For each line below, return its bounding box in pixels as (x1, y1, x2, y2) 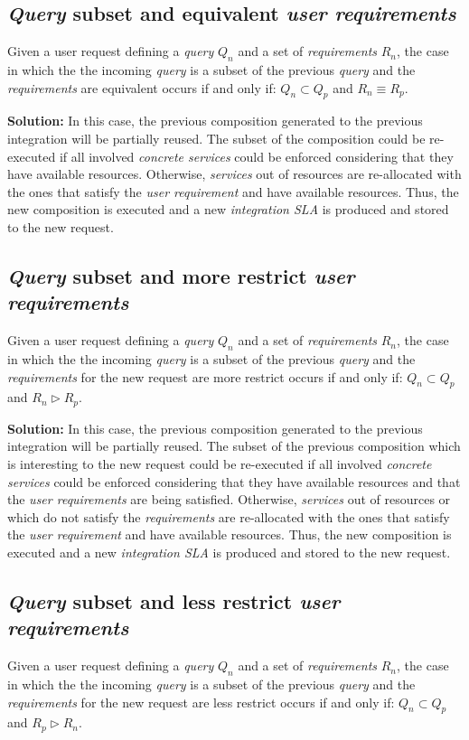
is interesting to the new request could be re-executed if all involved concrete (7, 454, 432, 473)
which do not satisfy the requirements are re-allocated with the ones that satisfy (7, 507, 450, 526)
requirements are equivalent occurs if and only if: (7, 78, 277, 97)
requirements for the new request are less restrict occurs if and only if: (7, 692, 395, 711)
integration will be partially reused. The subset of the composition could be (7, 128, 426, 147)
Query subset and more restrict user (7, 261, 355, 289)
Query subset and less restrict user (7, 586, 341, 614)
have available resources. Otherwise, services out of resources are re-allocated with (7, 164, 462, 183)
